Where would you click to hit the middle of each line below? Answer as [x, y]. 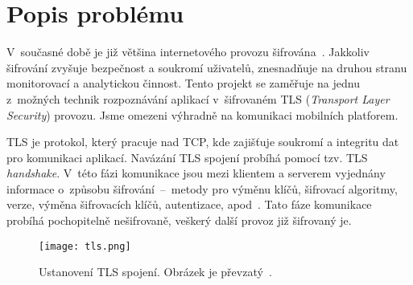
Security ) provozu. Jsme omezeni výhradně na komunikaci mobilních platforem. [202, 114]
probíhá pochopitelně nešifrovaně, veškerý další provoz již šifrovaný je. [179, 220]
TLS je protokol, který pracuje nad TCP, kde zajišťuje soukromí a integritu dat [203, 142]
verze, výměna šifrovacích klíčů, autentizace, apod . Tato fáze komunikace [189, 204]
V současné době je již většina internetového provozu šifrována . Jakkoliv [188, 52]
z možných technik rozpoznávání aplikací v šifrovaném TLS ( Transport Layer [198, 98]
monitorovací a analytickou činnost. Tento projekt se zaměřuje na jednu [183, 83]
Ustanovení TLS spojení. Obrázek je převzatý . [155, 272]
